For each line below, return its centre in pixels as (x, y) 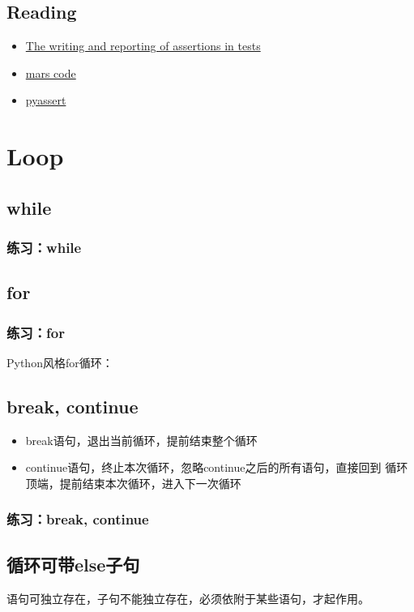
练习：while (44, 248)
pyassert (46, 100)
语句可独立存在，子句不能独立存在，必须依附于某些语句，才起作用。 (188, 598)
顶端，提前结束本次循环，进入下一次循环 (133, 483)
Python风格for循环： (60, 362)
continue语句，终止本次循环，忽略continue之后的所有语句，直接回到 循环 (217, 467)
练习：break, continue (78, 519)
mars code (51, 73)
